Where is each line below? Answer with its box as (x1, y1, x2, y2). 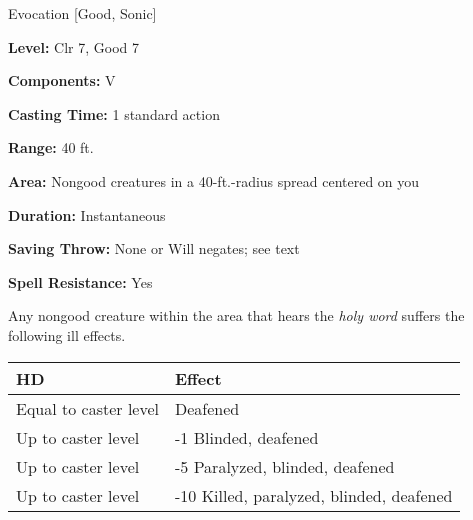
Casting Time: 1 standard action (8, 103, 220, 124)
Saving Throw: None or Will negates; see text (8, 238, 300, 259)
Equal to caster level (16, 396, 160, 420)
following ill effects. (8, 324, 126, 345)
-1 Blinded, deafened (175, 425, 319, 449)
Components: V (8, 70, 116, 91)
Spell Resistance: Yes (8, 271, 153, 292)
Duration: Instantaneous (8, 204, 166, 225)
